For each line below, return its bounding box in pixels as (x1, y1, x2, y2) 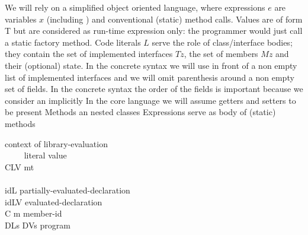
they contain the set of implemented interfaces (5, 47, 173, 60)
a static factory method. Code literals (5, 36, 141, 48)
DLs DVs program (5, 218, 70, 231)
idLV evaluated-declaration (5, 195, 102, 208)
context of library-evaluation (5, 137, 108, 150)
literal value (24, 149, 67, 161)
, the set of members (184, 47, 258, 60)
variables (5, 12, 37, 25)
